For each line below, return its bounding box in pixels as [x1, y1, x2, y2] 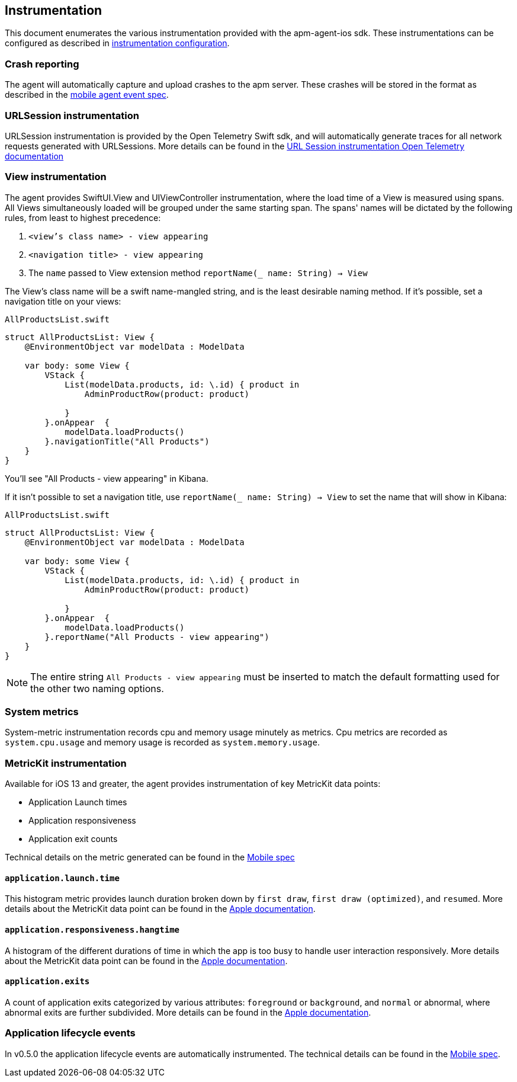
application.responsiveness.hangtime [5, 925, 180, 934]
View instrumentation [5, 171, 107, 183]
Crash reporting [5, 57, 79, 70]
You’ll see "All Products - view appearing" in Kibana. [5, 473, 208, 484]
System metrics [5, 706, 79, 718]
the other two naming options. [30, 682, 164, 694]
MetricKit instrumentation [5, 757, 127, 769]
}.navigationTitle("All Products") [44, 436, 210, 446]
